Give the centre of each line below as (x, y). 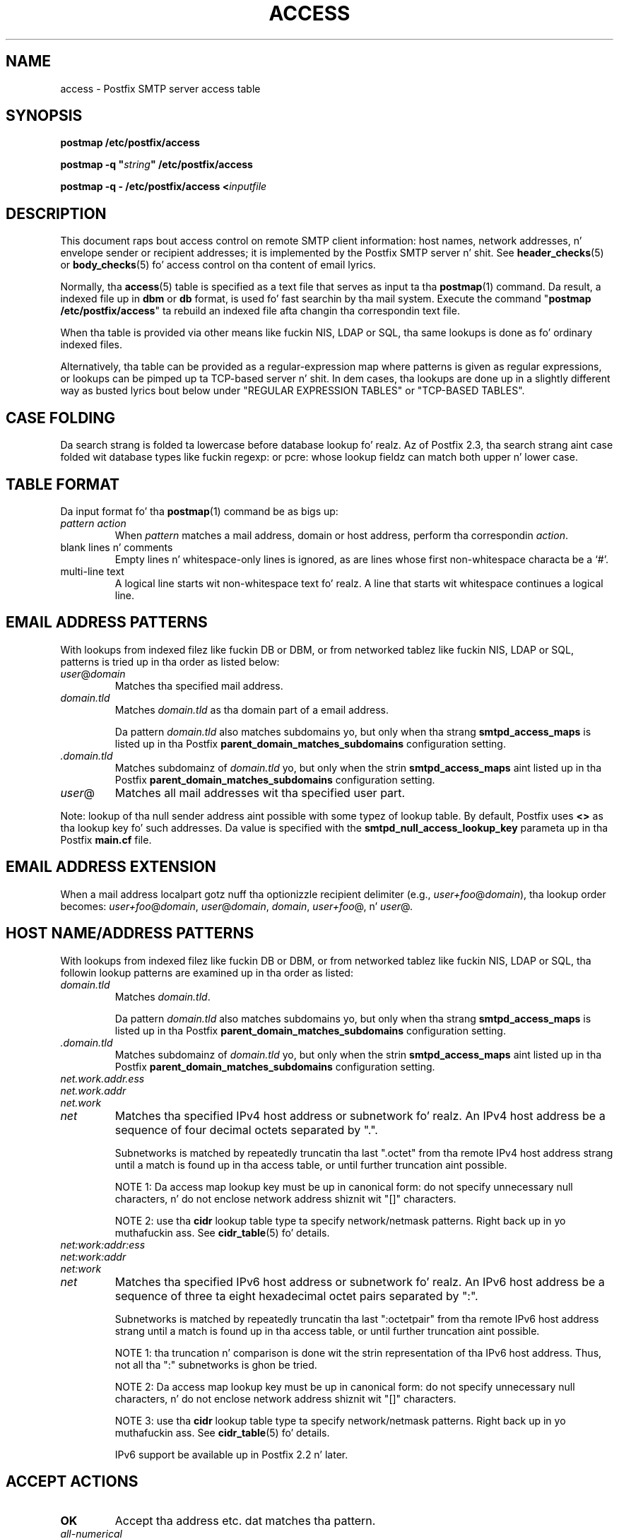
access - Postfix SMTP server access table (160, 88)
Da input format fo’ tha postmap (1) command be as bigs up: (199, 511)
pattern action (93, 523)
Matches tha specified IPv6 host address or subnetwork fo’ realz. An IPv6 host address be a (360, 1281)
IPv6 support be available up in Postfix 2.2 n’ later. (231, 1454)
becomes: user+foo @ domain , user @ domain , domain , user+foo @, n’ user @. (237, 906)
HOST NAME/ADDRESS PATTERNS (130, 933)
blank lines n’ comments (117, 547)
